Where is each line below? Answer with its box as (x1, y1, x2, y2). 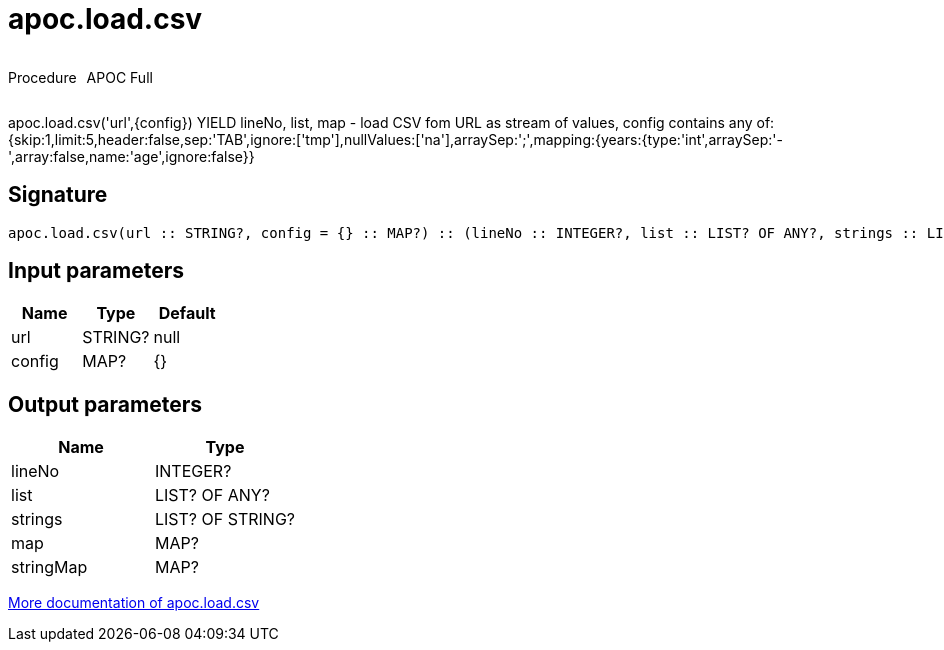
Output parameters (8, 391, 202, 417)
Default (158, 303, 216, 324)
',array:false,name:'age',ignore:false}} (8, 147, 255, 165)
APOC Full (86, 68, 153, 86)
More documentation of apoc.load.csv (8, 594, 260, 612)
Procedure (8, 68, 77, 86)
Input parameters (8, 258, 185, 284)
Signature (8, 182, 108, 208)
